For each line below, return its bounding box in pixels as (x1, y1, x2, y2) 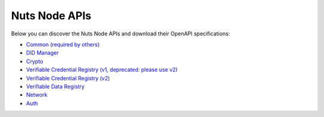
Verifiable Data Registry (26, 83, 85, 90)
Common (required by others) (26, 41, 100, 48)
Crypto (26, 58, 43, 65)
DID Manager (26, 49, 59, 56)
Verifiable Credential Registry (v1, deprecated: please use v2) (26, 66, 178, 73)
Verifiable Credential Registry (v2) (26, 74, 110, 82)
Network (26, 91, 48, 98)
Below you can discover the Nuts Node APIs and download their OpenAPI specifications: (11, 30, 230, 37)
